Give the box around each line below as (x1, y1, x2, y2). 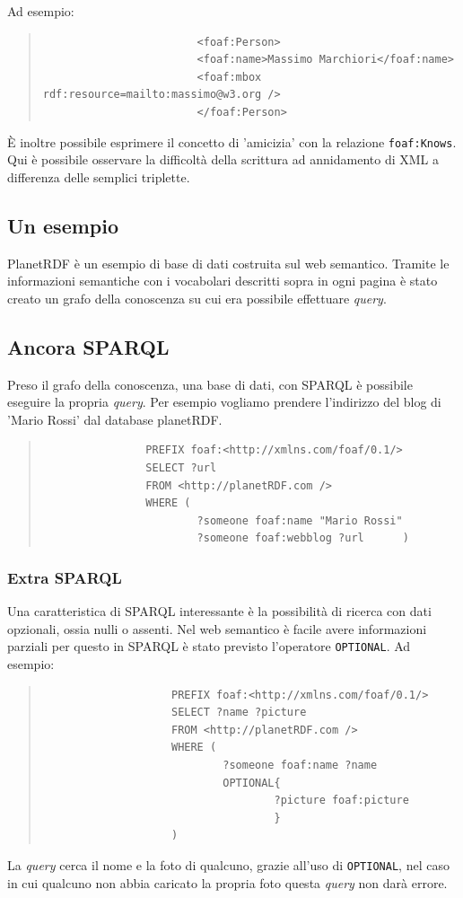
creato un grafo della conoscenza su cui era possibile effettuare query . (7, 288, 387, 307)
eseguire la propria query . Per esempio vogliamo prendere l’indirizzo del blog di (7, 392, 441, 411)
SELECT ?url (145, 461, 217, 474)
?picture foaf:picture (274, 794, 409, 807)
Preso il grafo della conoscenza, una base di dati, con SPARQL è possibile (7, 374, 413, 393)
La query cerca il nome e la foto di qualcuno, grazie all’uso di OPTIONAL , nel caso (7, 855, 450, 874)
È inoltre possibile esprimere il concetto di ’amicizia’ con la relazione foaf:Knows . (7, 132, 457, 151)
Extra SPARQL (7, 566, 122, 588)
